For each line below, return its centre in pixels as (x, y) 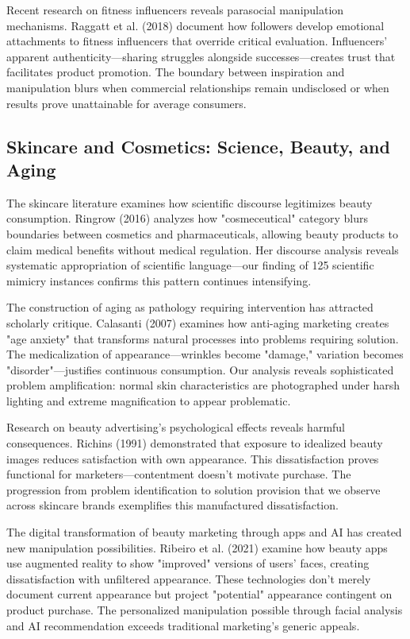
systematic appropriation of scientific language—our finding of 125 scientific (190, 265)
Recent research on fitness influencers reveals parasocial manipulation (175, 10)
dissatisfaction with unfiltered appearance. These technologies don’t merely (189, 578)
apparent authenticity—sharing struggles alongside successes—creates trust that (201, 56)
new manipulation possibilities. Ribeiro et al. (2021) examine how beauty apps (197, 547)
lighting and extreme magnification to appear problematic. (149, 400)
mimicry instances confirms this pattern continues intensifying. (159, 280)
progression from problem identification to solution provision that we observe (194, 489)
